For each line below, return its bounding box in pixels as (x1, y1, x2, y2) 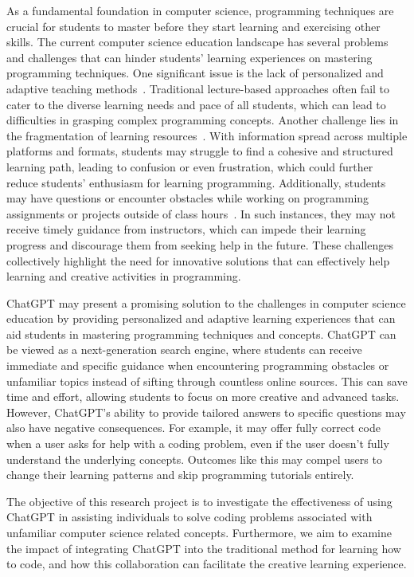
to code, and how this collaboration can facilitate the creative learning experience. (6, 555, 407, 572)
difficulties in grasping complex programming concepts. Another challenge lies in (6, 112, 399, 128)
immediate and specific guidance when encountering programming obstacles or (6, 357, 389, 374)
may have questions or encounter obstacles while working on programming (6, 190, 369, 206)
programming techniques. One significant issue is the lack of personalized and (6, 65, 384, 81)
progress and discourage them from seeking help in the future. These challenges (6, 236, 393, 253)
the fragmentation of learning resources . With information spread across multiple (6, 127, 408, 143)
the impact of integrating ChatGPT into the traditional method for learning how (6, 540, 401, 556)
